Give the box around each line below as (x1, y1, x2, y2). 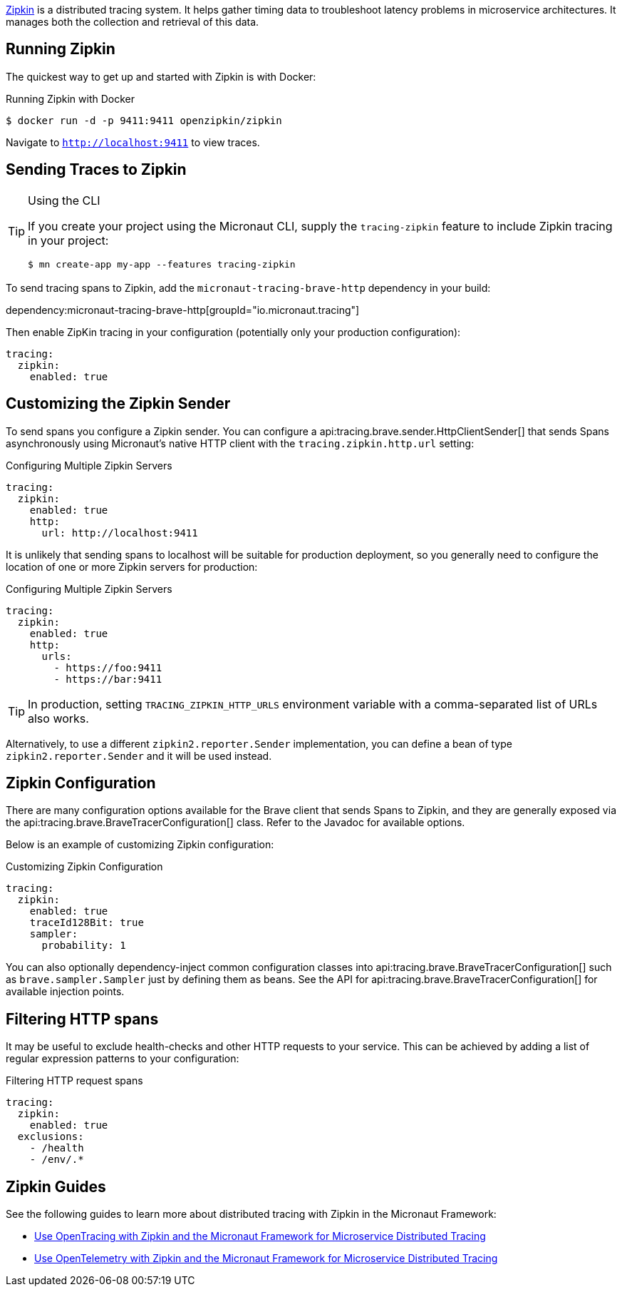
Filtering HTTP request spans (6, 1074, 143, 1087)
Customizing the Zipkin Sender (6, 395, 231, 413)
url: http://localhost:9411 (41, 527, 198, 539)
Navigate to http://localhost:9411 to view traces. (6, 136, 260, 148)
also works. (28, 711, 89, 726)
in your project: (28, 233, 109, 248)
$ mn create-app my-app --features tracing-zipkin (28, 258, 296, 270)
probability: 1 (41, 940, 126, 952)
